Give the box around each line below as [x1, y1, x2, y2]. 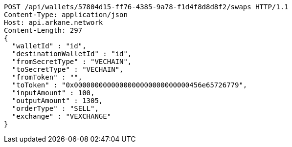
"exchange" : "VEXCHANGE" [12, 112, 112, 120]
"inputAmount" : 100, [12, 89, 95, 97]
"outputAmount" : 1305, [12, 97, 103, 105]
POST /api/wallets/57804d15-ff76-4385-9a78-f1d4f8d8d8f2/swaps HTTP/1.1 [4, 3, 289, 11]
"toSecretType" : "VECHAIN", [12, 65, 124, 73]
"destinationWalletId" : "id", [12, 50, 132, 58]
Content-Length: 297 [4, 26, 83, 34]
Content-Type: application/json [4, 11, 128, 19]
